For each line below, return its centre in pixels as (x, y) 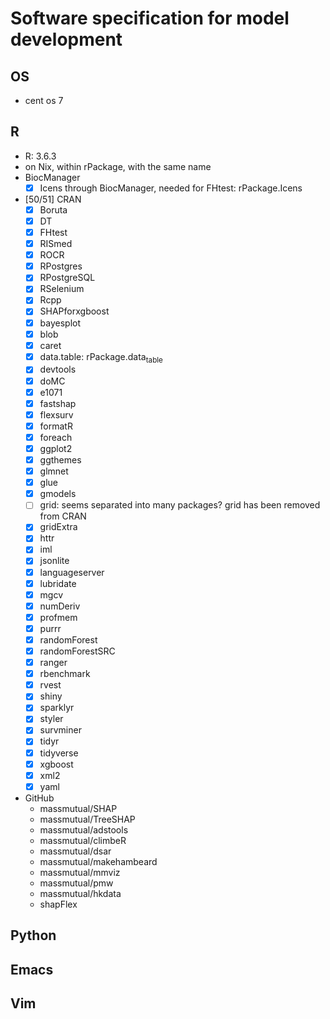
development (66, 39)
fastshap (58, 403)
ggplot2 (56, 448)
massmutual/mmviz (80, 872)
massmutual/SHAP (78, 808)
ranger (53, 663)
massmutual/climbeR (83, 840)
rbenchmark (65, 674)
